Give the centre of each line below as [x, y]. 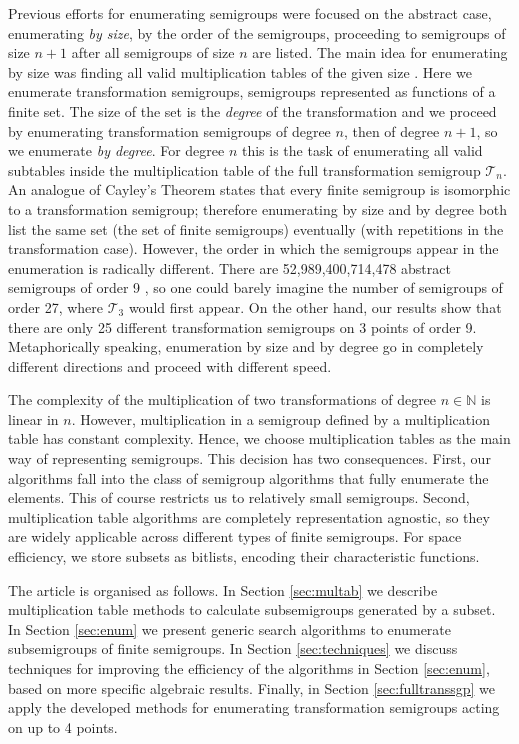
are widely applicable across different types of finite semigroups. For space [235, 536]
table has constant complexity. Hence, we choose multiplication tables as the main [259, 438]
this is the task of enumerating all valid [362, 150]
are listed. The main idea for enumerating [380, 52]
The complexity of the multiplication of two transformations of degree [222, 399]
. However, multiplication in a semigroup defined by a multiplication [280, 418]
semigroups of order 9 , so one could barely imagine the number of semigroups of [255, 287]
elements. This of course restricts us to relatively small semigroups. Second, [239, 497]
